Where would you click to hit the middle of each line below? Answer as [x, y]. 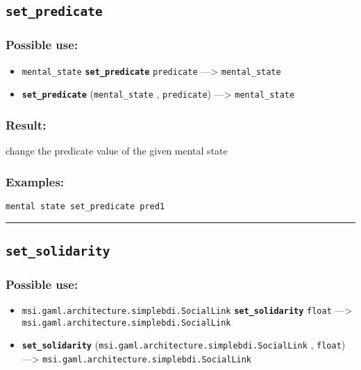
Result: [26, 124]
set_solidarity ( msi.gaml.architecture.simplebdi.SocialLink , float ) [184, 345]
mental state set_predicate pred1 [85, 206]
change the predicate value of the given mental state [117, 151]
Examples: [35, 181]
